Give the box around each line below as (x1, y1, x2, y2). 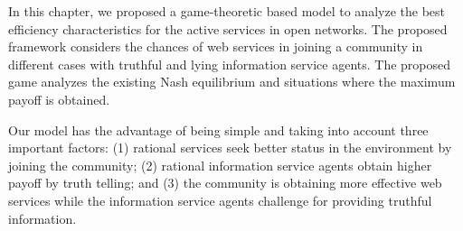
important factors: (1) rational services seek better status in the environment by (8, 138, 452, 157)
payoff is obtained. (8, 89, 110, 108)
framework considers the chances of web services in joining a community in (8, 37, 423, 56)
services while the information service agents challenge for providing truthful (8, 190, 432, 209)
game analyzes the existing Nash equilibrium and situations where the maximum (8, 72, 456, 91)
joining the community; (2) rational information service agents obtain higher (8, 155, 432, 174)
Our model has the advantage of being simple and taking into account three (8, 120, 429, 139)
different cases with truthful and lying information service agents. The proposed (8, 54, 451, 73)
